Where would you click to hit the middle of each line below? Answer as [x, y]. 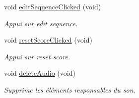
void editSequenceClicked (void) [53, 6]
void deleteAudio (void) [40, 73]
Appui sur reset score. [37, 56]
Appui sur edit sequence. [41, 23]
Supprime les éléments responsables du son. [70, 89]
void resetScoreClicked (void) [48, 40]
